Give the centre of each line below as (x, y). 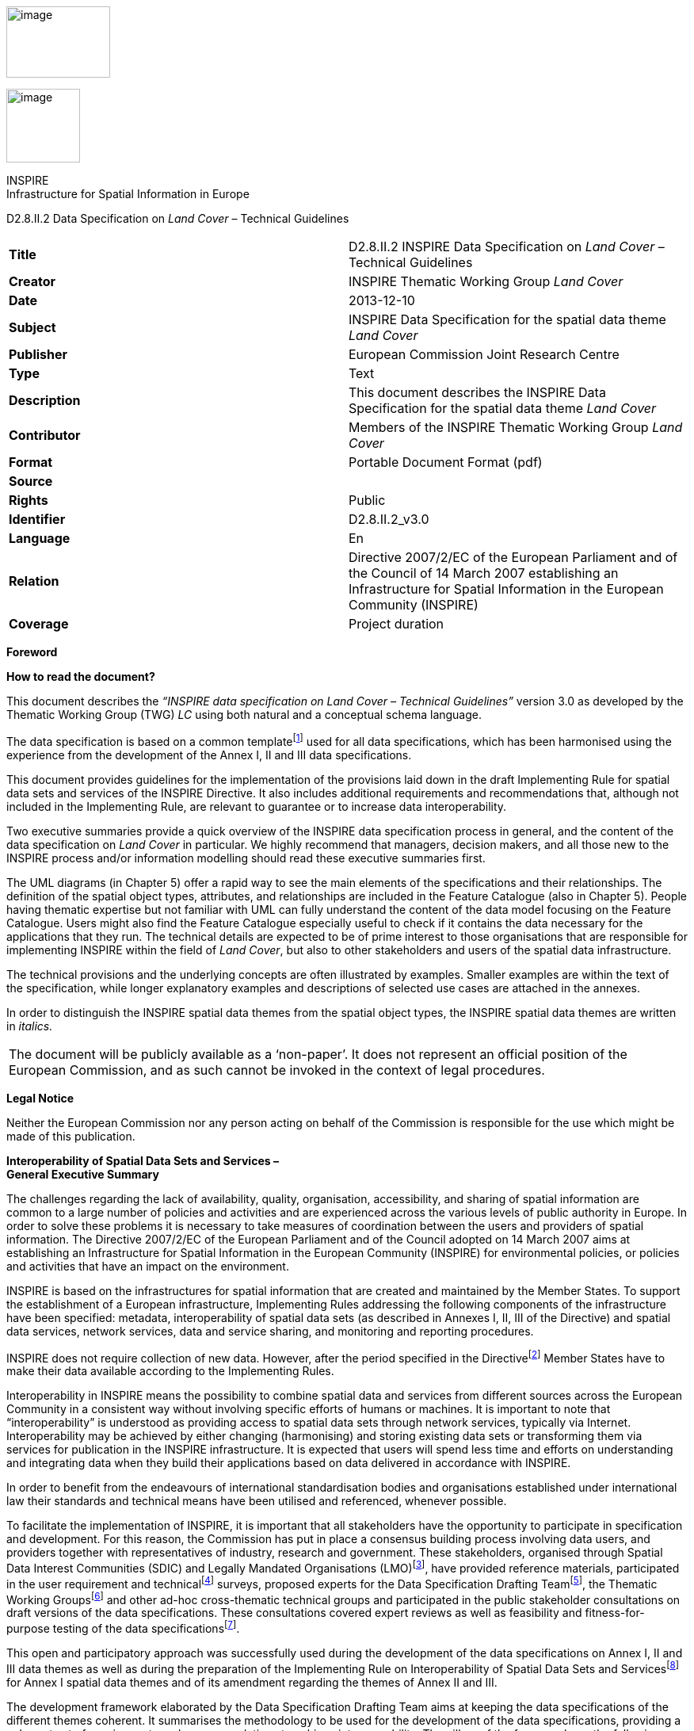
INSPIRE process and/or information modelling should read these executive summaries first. (246, 858)
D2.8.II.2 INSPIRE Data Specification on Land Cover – (507, 246)
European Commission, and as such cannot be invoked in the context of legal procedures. (277, 1070)
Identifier (37, 519)
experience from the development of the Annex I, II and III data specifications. (209, 755)
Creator (32, 281)
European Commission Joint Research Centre (484, 354)
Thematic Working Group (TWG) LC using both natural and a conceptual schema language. (244, 715)
